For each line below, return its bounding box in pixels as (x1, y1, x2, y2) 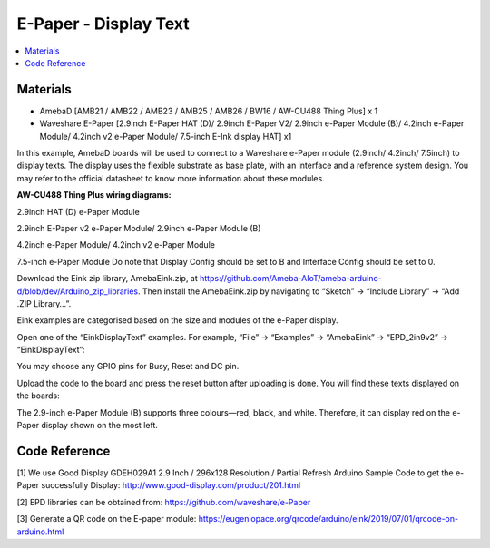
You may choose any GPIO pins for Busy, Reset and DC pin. (16, 361, 240, 372)
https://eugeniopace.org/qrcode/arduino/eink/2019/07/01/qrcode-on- (198, 514, 458, 524)
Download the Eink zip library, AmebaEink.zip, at (16, 273, 199, 284)
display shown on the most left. (41, 420, 158, 431)
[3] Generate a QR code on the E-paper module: (16, 514, 197, 524)
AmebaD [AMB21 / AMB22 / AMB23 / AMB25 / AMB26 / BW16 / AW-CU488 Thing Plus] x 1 (39, 105, 378, 116)
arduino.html (16, 526, 64, 537)
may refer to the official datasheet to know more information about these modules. (16, 172, 326, 183)
